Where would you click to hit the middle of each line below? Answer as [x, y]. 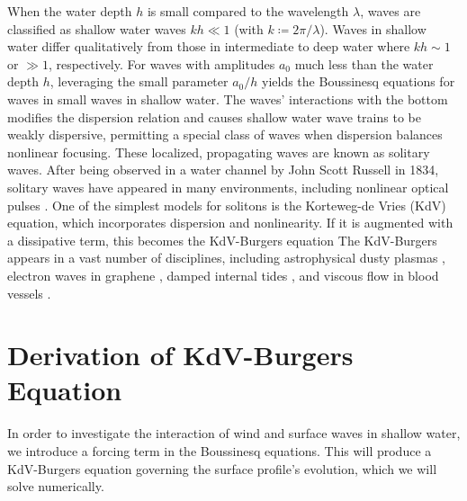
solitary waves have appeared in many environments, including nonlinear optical [228, 187]
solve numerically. [56, 486]
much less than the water [364, 63]
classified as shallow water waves [97, 28]
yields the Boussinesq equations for [359, 81]
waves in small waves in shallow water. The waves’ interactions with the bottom [228, 98]
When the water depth [70, 11]
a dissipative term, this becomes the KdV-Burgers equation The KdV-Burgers [222, 240]
